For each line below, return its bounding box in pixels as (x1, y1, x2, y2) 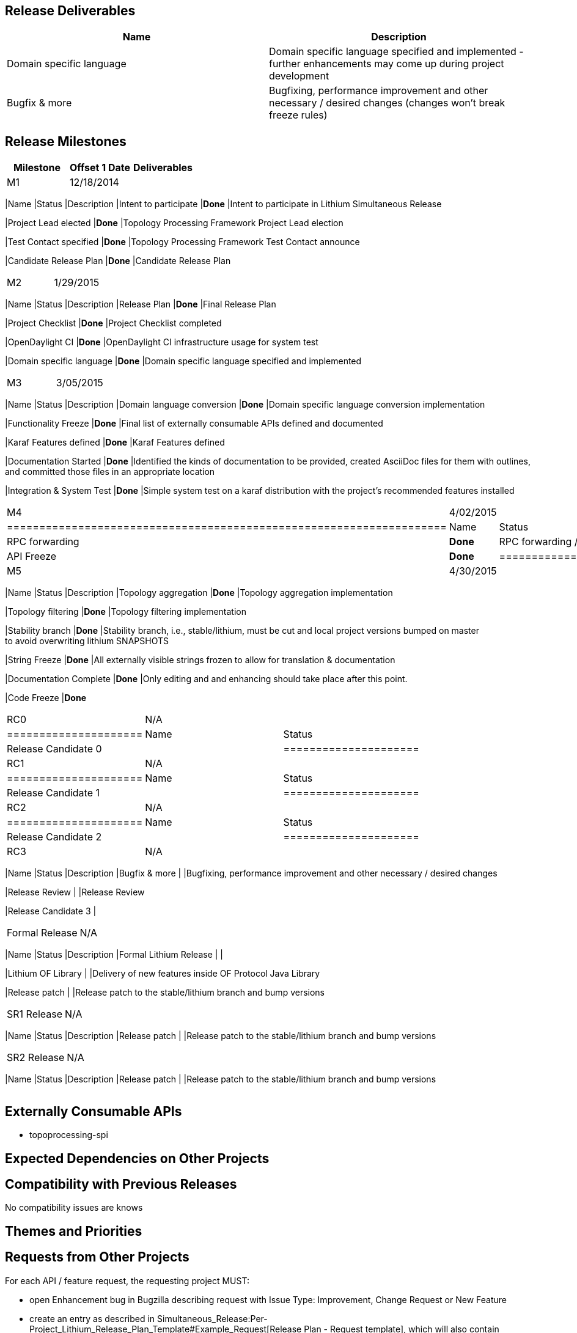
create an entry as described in (29, 1313, 155, 1324)
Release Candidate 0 (7, 743, 102, 755)
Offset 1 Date (70, 161, 131, 174)
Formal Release (7, 927, 78, 939)
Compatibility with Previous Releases (5, 1176, 237, 1192)
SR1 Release (7, 1008, 63, 1021)
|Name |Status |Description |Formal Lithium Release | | (5, 949, 224, 960)
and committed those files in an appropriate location (5, 466, 215, 477)
